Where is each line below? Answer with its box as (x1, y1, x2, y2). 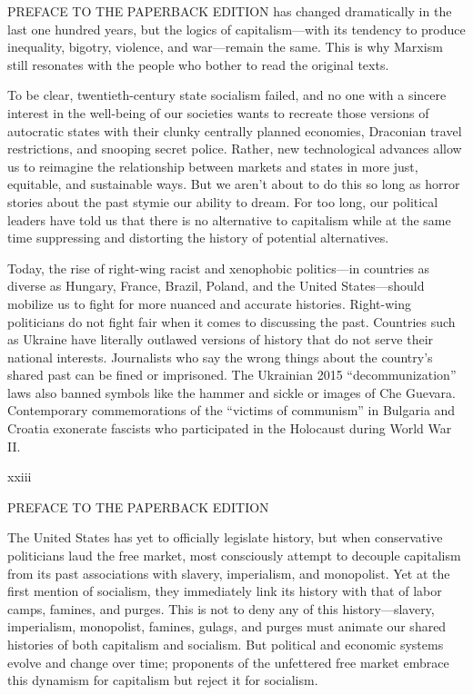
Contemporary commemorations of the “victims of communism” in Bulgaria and (7, 401, 456, 420)
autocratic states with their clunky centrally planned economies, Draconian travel (7, 121, 462, 140)
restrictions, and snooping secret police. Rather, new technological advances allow (7, 139, 462, 158)
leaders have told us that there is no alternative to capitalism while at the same (7, 210, 451, 229)
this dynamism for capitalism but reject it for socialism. (7, 670, 318, 690)
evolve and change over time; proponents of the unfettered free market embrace (7, 652, 449, 671)
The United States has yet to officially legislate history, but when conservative (7, 528, 443, 547)
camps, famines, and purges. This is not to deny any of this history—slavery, (7, 599, 435, 618)
